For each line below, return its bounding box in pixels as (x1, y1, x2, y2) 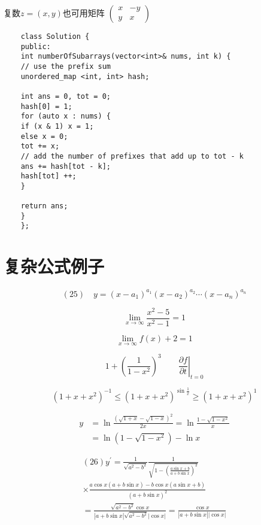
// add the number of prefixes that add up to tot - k (20, 151, 244, 160)
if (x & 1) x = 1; (20, 122, 94, 131)
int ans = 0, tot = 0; (20, 92, 111, 101)
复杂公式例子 (4, 254, 105, 278)
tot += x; (20, 142, 60, 151)
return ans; (20, 202, 68, 211)
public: (20, 42, 51, 51)
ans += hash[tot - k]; (20, 162, 111, 171)
